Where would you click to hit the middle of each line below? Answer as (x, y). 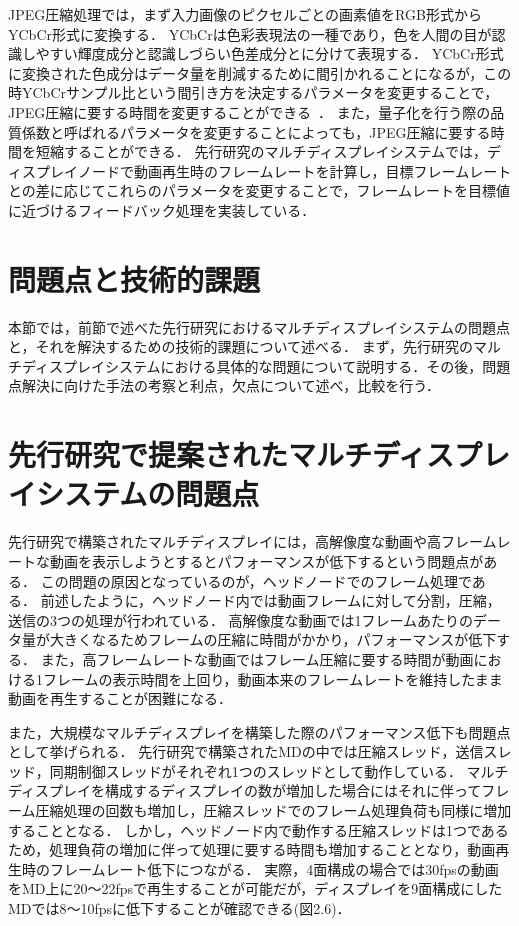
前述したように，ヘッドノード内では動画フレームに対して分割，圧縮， (270, 600)
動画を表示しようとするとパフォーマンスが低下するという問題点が (266, 560)
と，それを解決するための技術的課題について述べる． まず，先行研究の (240, 346)
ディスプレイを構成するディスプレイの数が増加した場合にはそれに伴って (245, 790)
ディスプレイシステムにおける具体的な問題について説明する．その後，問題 (266, 365)
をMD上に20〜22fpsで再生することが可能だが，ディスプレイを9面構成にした (255, 888)
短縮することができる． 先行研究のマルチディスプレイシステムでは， (261, 151)
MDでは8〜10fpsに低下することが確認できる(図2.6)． (179, 908)
